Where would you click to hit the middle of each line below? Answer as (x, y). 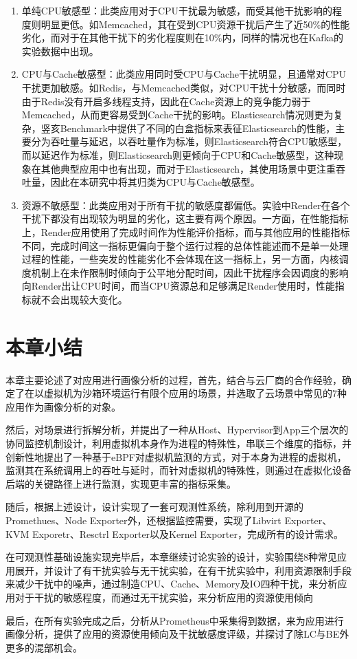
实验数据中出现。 (60, 51)
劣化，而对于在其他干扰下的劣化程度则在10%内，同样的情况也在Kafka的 (183, 37)
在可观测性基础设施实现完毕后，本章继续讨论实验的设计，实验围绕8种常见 (171, 557)
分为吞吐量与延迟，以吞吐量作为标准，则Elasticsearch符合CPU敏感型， (189, 141)
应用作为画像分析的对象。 (63, 406)
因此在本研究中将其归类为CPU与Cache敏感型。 (155, 182)
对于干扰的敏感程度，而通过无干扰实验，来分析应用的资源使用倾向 (164, 597)
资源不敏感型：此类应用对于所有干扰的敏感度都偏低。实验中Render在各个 (186, 205)
